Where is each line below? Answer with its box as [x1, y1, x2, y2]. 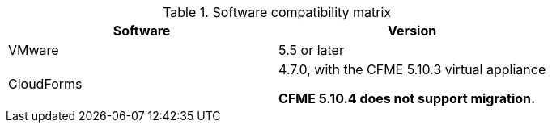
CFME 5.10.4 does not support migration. [278, 90, 536, 106]
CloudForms [8, 76, 83, 92]
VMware [8, 42, 59, 58]
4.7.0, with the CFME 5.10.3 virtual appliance [278, 61, 546, 77]
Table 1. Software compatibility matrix [163, 4, 392, 20]
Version [388, 23, 437, 39]
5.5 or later [278, 42, 344, 58]
